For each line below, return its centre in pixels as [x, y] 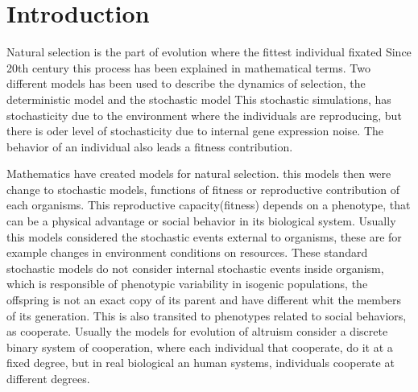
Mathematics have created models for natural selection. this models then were [199, 173]
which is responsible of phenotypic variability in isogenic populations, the [187, 284]
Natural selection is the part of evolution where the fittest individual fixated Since [209, 52]
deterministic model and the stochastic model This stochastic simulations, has [199, 99]
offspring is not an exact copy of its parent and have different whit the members [204, 300]
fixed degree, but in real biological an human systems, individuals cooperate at [201, 363]
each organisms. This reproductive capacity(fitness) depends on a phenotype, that [209, 205]
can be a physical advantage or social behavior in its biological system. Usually [201, 221]
